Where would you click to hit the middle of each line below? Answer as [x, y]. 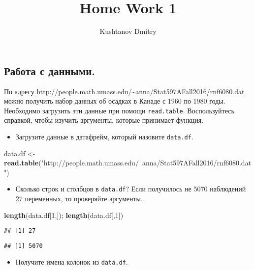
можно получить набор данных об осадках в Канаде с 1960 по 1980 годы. [115, 101]
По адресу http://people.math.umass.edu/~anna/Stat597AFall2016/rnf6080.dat [124, 91]
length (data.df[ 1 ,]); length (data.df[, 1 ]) [64, 215]
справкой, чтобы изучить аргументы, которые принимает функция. [104, 120]
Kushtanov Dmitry [128, 31]
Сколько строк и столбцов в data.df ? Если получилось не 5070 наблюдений [131, 189]
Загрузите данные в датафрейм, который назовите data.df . [104, 136]
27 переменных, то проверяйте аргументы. [79, 199]
